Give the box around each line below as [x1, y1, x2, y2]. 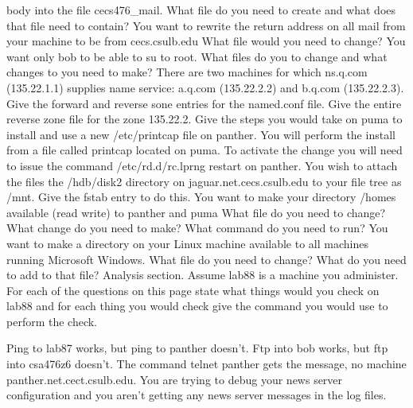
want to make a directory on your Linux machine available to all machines [6, 235, 368, 251]
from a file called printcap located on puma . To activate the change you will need [6, 142, 403, 158]
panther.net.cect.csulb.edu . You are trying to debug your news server [6, 371, 343, 387]
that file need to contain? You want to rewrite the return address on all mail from [6, 17, 406, 33]
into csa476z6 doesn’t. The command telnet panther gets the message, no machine [6, 356, 407, 372]
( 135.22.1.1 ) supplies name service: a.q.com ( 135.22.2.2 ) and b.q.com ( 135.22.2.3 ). [6, 79, 404, 95]
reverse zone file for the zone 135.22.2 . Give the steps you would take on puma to [6, 111, 403, 127]
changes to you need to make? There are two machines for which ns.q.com [6, 64, 368, 80]
